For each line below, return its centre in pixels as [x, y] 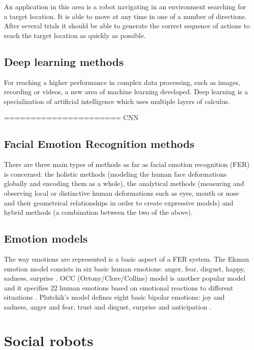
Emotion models [46, 238]
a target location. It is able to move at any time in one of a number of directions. [126, 16]
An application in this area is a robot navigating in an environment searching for [125, 6]
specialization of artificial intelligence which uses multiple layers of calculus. [117, 101]
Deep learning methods [64, 61]
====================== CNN [71, 117]
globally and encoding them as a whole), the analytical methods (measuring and [124, 183]
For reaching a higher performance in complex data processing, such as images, [122, 82]
